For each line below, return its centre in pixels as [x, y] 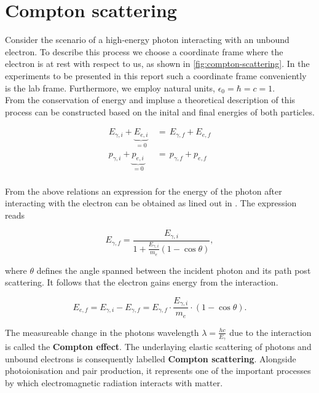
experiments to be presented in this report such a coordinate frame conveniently [156, 75]
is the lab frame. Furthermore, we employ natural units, [110, 88]
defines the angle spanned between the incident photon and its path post [174, 270]
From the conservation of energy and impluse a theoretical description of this [150, 100]
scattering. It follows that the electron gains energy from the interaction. [142, 282]
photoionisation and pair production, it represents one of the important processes [158, 371]
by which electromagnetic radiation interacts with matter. [114, 382]
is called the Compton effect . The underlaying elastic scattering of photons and [158, 347]
